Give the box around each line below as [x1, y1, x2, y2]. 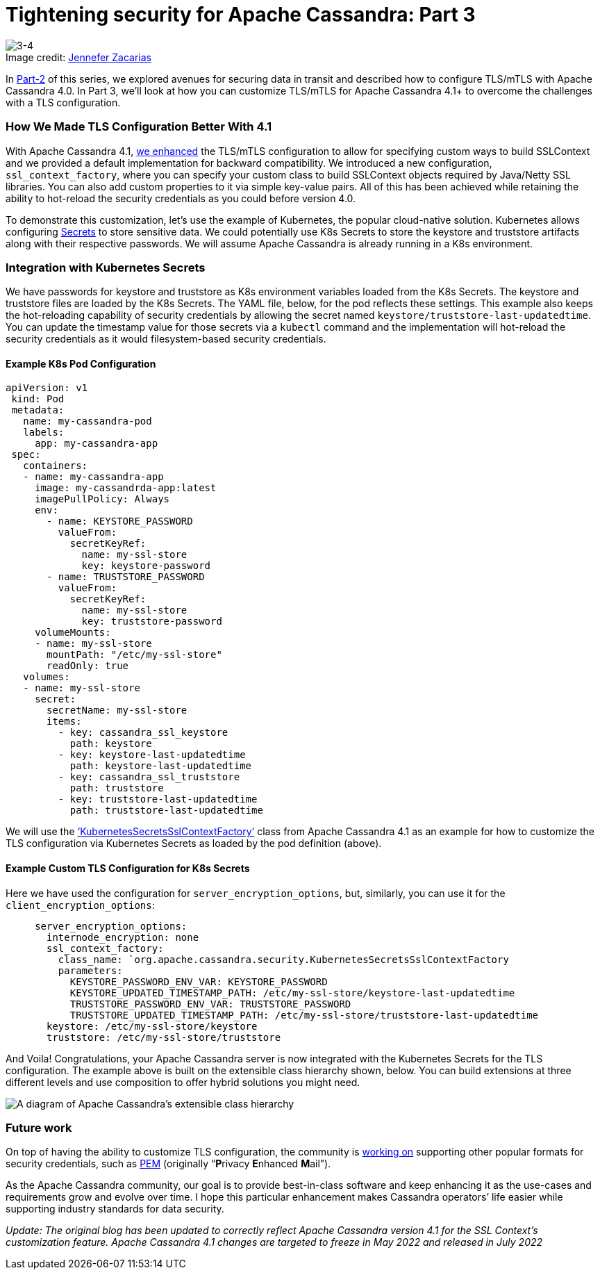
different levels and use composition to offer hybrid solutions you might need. [6, 1076, 360, 1088]
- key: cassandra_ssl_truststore [58, 771, 240, 783]
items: [47, 716, 82, 727]
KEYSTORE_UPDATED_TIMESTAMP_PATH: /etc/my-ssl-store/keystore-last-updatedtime [69, 987, 515, 998]
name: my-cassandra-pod [23, 416, 152, 427]
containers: [23, 460, 88, 472]
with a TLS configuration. [6, 96, 121, 108]
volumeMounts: [35, 627, 111, 639]
